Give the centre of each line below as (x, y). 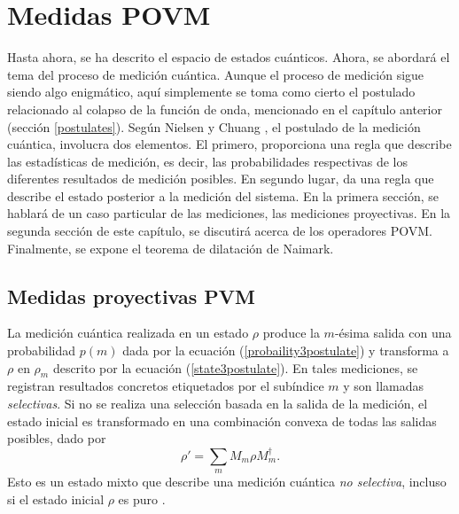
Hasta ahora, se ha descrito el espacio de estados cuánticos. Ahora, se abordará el (229, 57)
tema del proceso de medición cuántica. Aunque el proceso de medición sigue (216, 74)
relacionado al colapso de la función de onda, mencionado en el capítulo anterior (225, 109)
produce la (291, 333)
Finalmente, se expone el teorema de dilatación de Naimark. (171, 248)
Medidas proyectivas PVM (131, 296)
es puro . (142, 498)
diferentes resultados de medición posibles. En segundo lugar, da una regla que (221, 179)
